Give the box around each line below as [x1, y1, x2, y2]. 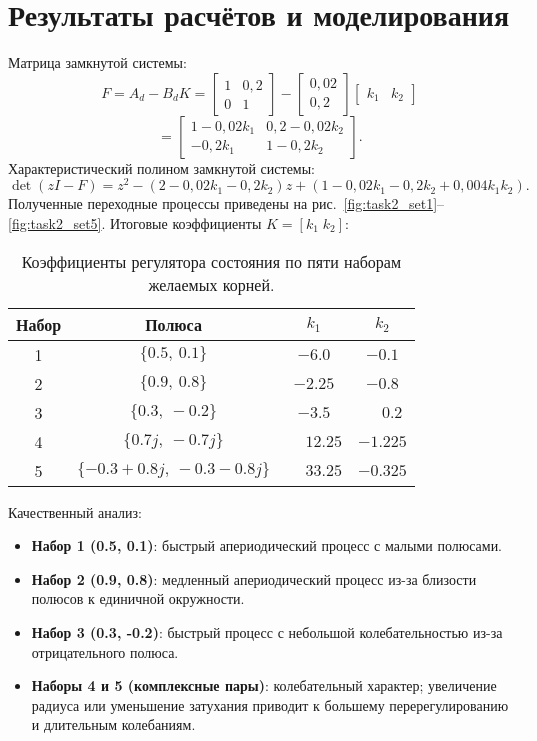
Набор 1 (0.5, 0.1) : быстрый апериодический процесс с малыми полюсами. [31, 535, 503, 556]
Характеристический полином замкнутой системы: [8, 157, 315, 178]
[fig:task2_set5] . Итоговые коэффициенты [8, 212, 262, 233]
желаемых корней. [148, 272, 275, 296]
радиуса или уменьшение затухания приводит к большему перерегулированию [31, 694, 509, 715]
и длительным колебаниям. [31, 714, 196, 735]
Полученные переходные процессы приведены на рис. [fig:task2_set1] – [8, 193, 445, 214]
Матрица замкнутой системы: [8, 52, 187, 73]
